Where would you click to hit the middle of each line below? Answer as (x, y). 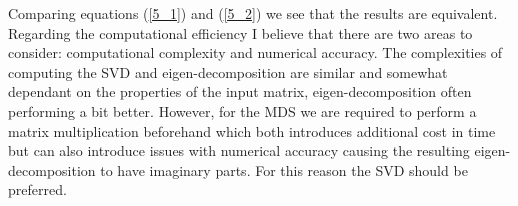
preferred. (37, 189)
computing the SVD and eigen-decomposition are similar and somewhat (228, 71)
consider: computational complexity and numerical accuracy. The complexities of (255, 52)
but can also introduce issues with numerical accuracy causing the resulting (239, 150)
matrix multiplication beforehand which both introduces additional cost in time (252, 130)
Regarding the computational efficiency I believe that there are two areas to (240, 32)
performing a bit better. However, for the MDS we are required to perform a (242, 110)
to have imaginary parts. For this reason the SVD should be (284, 169)
